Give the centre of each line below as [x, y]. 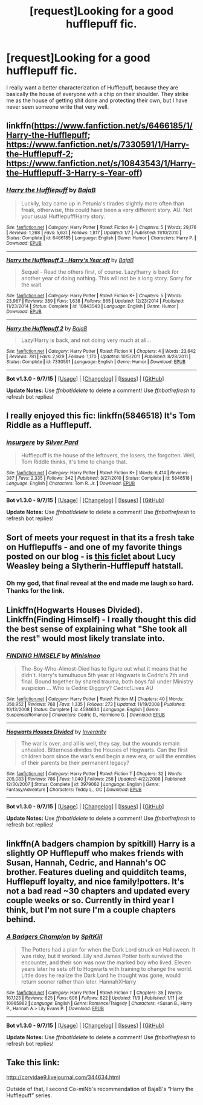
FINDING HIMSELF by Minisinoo [53, 656]
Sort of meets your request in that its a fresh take [100, 537]
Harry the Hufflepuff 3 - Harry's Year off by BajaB [70, 260]
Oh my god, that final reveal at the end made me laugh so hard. [100, 583]
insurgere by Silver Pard [42, 442]
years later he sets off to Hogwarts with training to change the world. [107, 969]
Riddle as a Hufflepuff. [49, 425]
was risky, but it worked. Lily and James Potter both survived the [101, 956]
